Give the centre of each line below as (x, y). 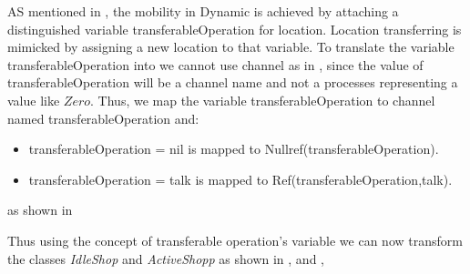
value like (34, 100)
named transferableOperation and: (103, 118)
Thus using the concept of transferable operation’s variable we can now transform (235, 240)
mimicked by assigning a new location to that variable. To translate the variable (231, 47)
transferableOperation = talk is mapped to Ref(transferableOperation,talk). (240, 179)
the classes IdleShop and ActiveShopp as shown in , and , (166, 258)
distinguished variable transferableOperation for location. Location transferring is (235, 29)
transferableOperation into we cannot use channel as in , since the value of (215, 64)
